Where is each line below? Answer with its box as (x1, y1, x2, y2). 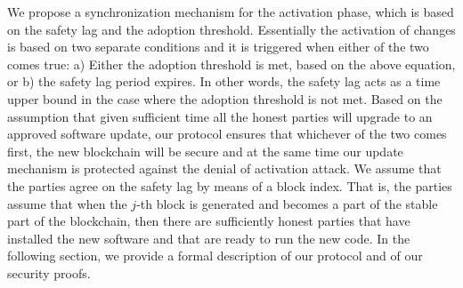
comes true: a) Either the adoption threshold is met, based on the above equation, (7, 54, 456, 73)
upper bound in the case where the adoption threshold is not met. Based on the (7, 89, 443, 108)
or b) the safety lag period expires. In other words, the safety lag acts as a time (7, 72, 441, 91)
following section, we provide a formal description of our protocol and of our (7, 246, 423, 265)
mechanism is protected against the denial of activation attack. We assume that (7, 159, 442, 178)
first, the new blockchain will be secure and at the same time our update (7, 141, 403, 160)
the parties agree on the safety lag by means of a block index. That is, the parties (7, 176, 452, 195)
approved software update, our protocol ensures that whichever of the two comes (7, 124, 447, 143)
